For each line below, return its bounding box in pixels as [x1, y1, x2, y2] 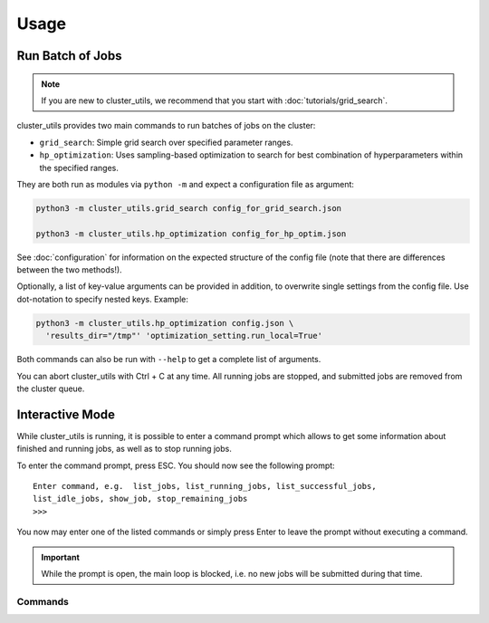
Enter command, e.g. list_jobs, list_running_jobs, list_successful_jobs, [33, 481, 377, 492]
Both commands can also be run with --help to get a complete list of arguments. [16, 354, 321, 365]
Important [41, 551, 81, 562]
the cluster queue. [16, 383, 85, 394]
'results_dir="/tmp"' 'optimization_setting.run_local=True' [45, 331, 323, 341]
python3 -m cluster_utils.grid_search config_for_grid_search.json [35, 203, 342, 213]
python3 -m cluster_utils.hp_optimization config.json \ [35, 318, 294, 328]
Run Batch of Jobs [16, 48, 122, 63]
